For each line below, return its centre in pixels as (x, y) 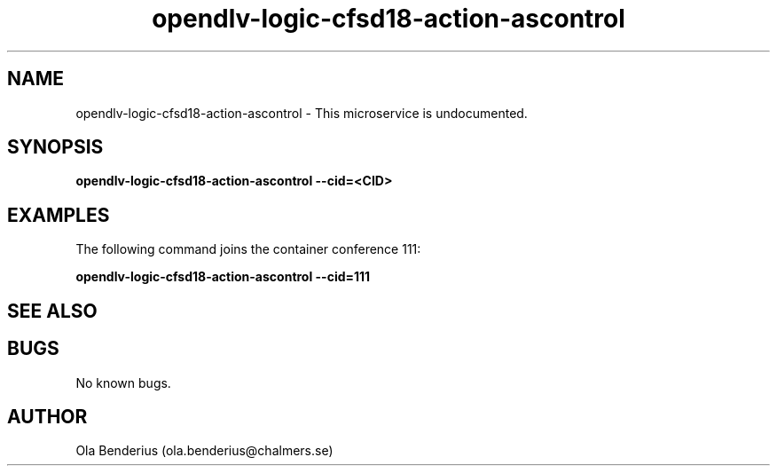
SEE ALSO (52, 311)
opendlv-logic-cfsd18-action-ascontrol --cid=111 (223, 277)
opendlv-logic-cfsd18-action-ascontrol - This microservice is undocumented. (302, 113)
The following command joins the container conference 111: (248, 249)
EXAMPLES (59, 215)
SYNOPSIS (55, 147)
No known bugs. (123, 382)
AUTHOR (47, 416)
